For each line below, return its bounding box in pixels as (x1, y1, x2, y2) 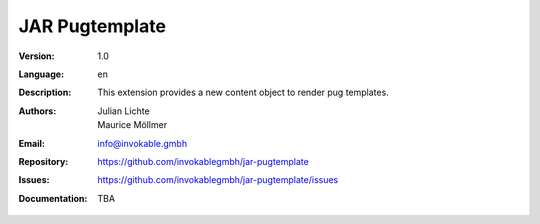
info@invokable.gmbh (97, 137, 188, 149)
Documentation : (18, 192, 88, 204)
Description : (18, 86, 72, 99)
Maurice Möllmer (97, 119, 168, 131)
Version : (18, 50, 55, 62)
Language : (18, 68, 65, 80)
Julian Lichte (97, 105, 150, 117)
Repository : (18, 155, 69, 167)
